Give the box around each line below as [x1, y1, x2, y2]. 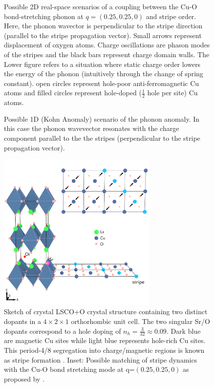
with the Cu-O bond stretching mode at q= [4, 364, 135, 374]
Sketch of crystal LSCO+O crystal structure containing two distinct [4, 306, 208, 317]
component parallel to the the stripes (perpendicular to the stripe [4, 132, 200, 143]
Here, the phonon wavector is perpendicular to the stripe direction [4, 21, 203, 31]
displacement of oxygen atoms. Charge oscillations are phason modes [4, 40, 210, 50]
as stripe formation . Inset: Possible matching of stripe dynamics [4, 354, 197, 365]
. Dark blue [166, 325, 201, 336]
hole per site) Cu [147, 87, 198, 98]
